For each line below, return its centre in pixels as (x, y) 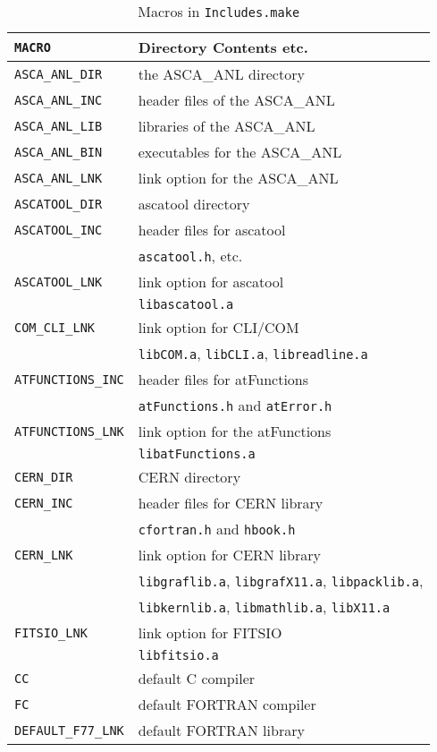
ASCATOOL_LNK (59, 282)
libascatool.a (186, 304)
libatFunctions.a (197, 454)
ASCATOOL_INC (59, 230)
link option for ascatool (211, 282)
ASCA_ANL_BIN (59, 152)
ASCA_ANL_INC (59, 100)
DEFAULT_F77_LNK (69, 730)
